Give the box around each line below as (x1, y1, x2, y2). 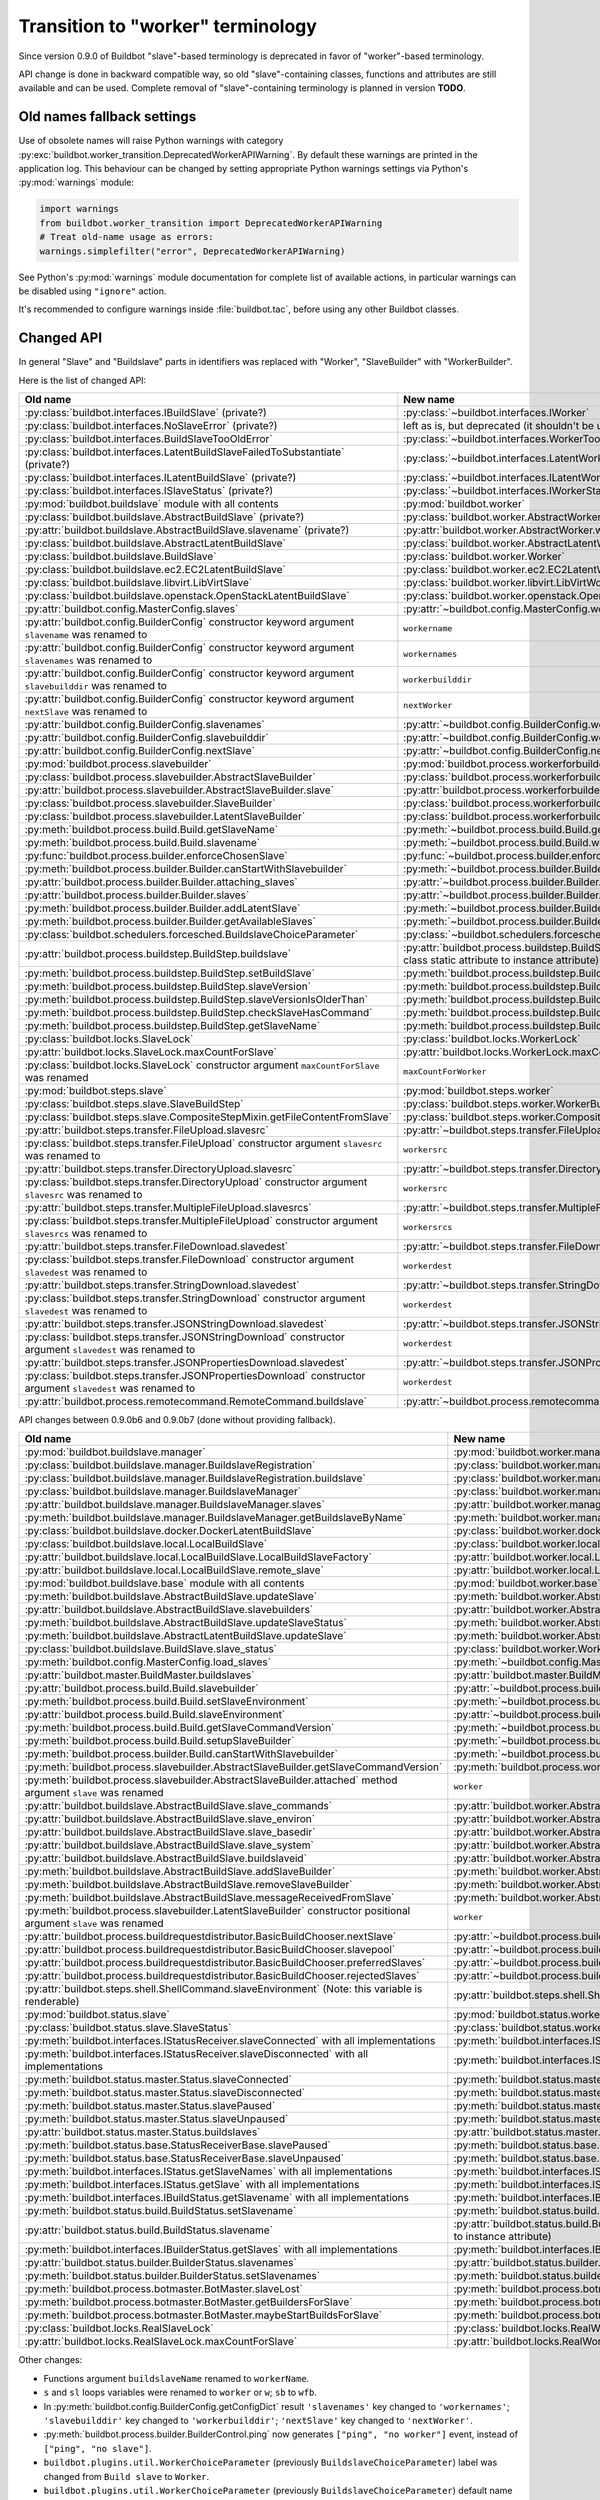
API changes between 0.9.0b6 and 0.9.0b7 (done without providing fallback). (18, 1414, 336, 1426)
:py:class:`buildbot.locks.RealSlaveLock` (24, 2321, 214, 2335)
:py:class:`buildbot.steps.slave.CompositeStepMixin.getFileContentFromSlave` (24, 1110, 392, 1124)
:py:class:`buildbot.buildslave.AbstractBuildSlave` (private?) (24, 510, 305, 524)
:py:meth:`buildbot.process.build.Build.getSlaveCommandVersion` (24, 1721, 335, 1735)
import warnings (39, 203, 120, 215)
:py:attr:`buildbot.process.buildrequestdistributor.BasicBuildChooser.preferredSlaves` (24, 1956, 426, 1970)
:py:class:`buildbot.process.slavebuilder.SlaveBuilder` (24, 796, 276, 810)
